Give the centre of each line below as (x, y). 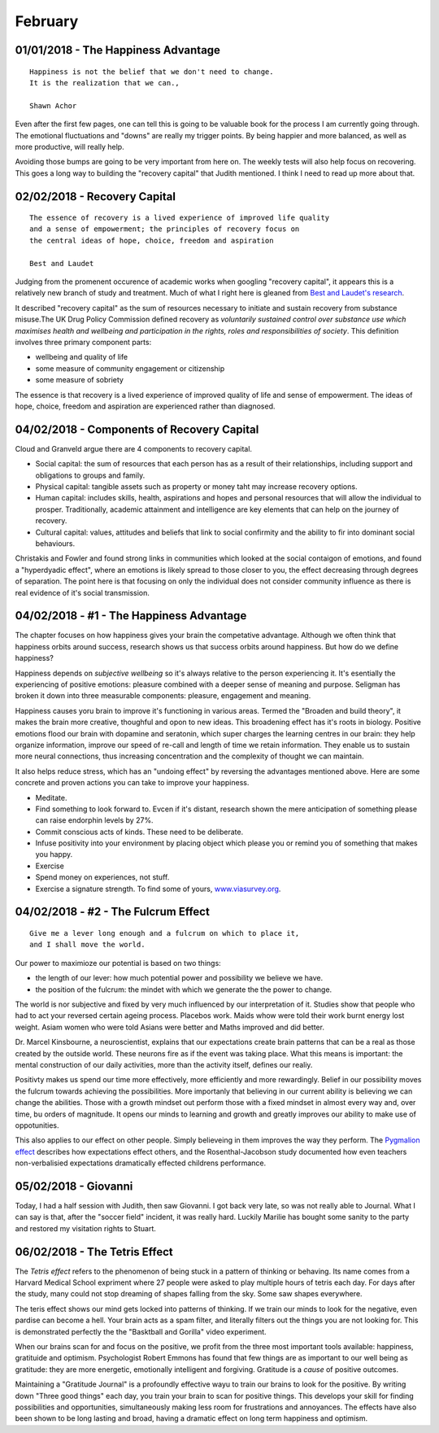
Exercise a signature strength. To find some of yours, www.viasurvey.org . (158, 889)
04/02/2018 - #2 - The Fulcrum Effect (113, 912)
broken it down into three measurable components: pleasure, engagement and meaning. (163, 696)
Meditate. (51, 797)
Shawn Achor (53, 105)
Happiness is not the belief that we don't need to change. (152, 72)
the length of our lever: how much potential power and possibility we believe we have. (179, 978)
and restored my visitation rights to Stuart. (85, 1228)
